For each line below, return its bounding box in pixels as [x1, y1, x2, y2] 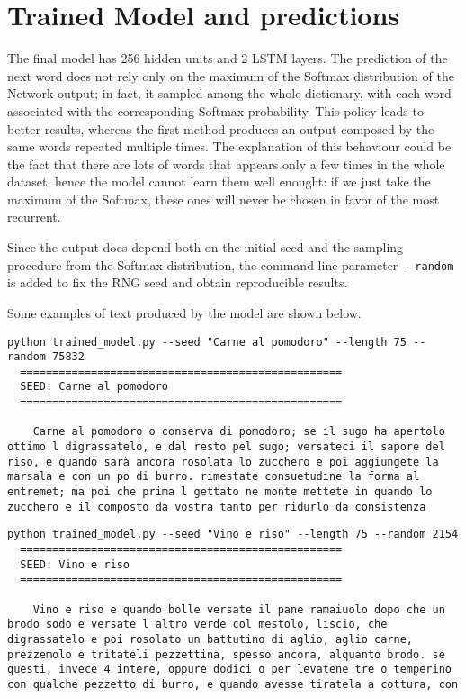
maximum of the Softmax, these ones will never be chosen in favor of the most [7, 189, 440, 208]
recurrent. [7, 207, 61, 226]
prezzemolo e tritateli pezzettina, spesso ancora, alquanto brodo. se [7, 648, 445, 661]
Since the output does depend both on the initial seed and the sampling [7, 238, 404, 257]
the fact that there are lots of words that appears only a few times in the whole [7, 154, 445, 173]
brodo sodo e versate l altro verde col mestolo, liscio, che [7, 618, 388, 631]
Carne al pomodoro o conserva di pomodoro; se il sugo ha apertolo [32, 425, 445, 439]
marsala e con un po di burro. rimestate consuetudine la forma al [7, 470, 420, 484]
